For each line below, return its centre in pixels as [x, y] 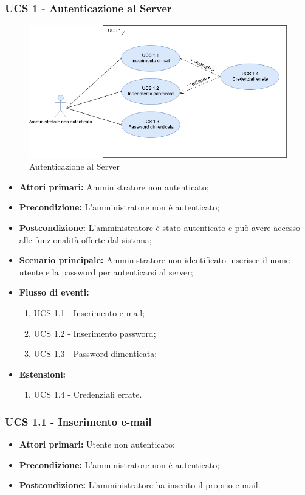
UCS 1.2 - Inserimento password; [95, 333]
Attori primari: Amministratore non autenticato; [114, 186]
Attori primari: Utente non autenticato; [97, 444]
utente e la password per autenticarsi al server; [106, 272]
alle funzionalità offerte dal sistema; [85, 239]
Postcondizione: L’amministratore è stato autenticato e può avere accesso [159, 227]
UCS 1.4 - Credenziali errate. [88, 394]
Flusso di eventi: [54, 292]
